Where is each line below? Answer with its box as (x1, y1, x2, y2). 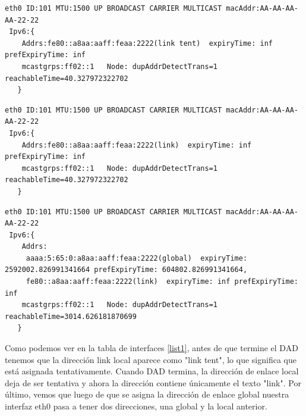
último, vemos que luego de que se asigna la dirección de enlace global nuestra (5, 388, 289, 401)
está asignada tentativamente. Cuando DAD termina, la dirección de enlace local (5, 365, 299, 377)
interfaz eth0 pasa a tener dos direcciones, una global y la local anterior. (5, 400, 267, 412)
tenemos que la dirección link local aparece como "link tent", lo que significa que (5, 353, 296, 365)
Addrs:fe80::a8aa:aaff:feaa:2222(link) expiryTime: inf (21, 140, 252, 149)
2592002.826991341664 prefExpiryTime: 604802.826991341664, (5, 265, 248, 274)
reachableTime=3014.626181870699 (5, 312, 137, 321)
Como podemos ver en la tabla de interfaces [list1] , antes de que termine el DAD (5, 342, 298, 354)
